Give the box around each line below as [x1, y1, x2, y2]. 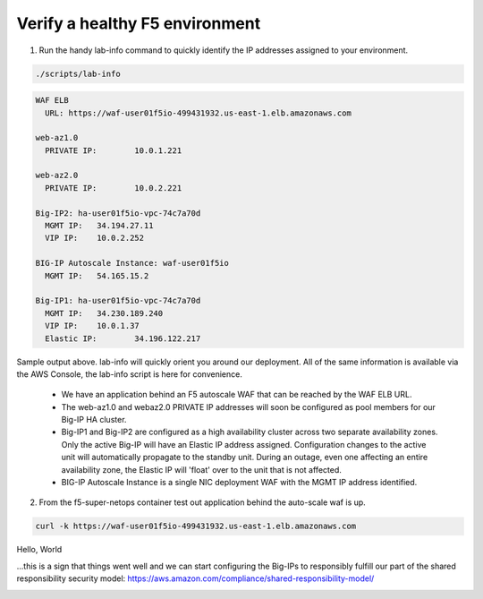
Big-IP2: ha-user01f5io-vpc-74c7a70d [35, 208, 201, 218]
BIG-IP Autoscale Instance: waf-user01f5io [35, 258, 230, 269]
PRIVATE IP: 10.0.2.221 [45, 183, 182, 193]
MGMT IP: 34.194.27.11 [45, 220, 154, 231]
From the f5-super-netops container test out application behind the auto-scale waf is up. [38, 497, 366, 508]
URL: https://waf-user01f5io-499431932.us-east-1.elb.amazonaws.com [45, 107, 352, 118]
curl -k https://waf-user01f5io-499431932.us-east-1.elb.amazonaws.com [35, 521, 357, 532]
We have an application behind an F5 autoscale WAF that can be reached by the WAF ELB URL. [61, 389, 412, 400]
